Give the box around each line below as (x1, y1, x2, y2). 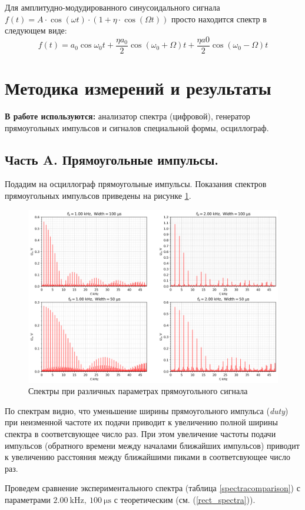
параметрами (5, 493, 51, 505)
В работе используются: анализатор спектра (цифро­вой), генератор (5, 109, 250, 122)
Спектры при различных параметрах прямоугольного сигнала (28, 385, 248, 397)
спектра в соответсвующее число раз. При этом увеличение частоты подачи (5, 427, 276, 439)
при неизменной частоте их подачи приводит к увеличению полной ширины (5, 416, 278, 428)
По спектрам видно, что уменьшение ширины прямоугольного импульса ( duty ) (5, 404, 289, 416)
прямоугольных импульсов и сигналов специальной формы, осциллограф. (5, 121, 269, 134)
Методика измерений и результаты (5, 76, 271, 100)
